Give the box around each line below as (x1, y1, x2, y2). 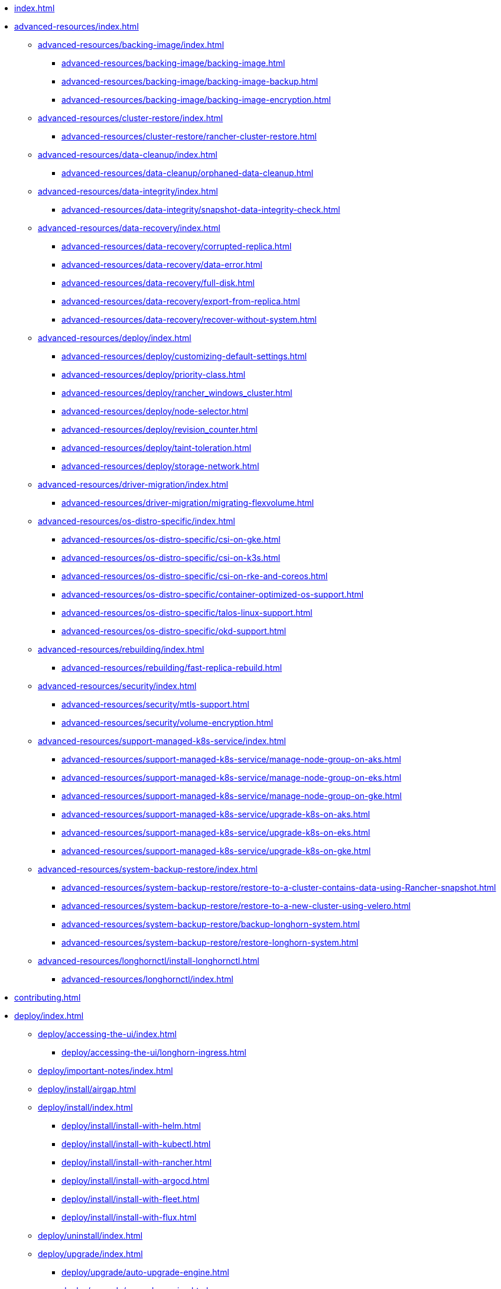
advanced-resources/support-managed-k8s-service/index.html (38, 736, 286, 746)
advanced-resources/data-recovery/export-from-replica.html (61, 296, 300, 306)
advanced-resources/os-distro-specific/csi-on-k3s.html (61, 553, 281, 563)
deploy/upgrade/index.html (38, 1249, 143, 1259)
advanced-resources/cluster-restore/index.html (38, 113, 223, 123)
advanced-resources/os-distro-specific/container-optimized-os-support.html (61, 589, 364, 599)
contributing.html (14, 992, 81, 1002)
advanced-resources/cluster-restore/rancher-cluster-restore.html (61, 131, 317, 141)
